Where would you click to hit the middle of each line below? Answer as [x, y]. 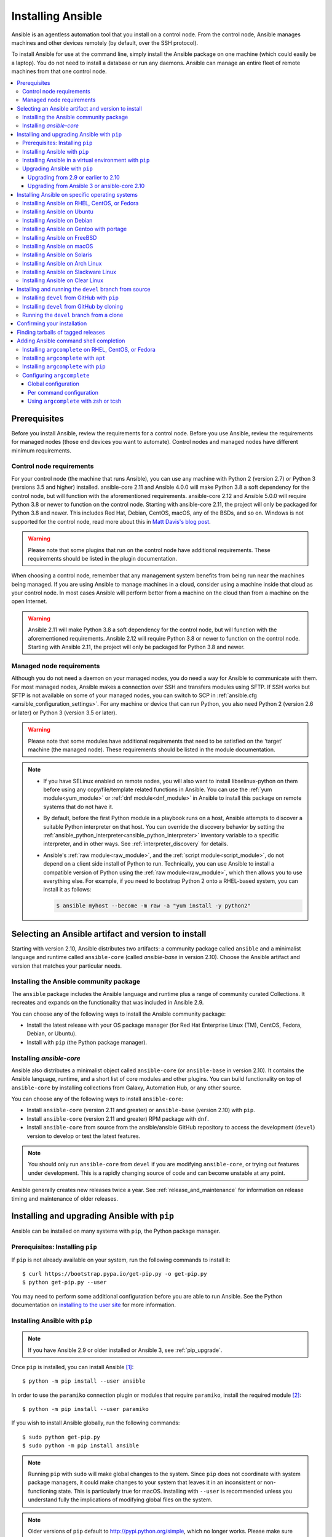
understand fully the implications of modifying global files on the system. [120, 1499]
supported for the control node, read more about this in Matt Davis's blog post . [111, 521]
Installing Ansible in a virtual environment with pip [86, 160]
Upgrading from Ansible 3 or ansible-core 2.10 [86, 186]
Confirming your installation [52, 323]
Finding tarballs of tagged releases [61, 332]
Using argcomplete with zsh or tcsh [75, 401]
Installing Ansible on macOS [58, 246]
